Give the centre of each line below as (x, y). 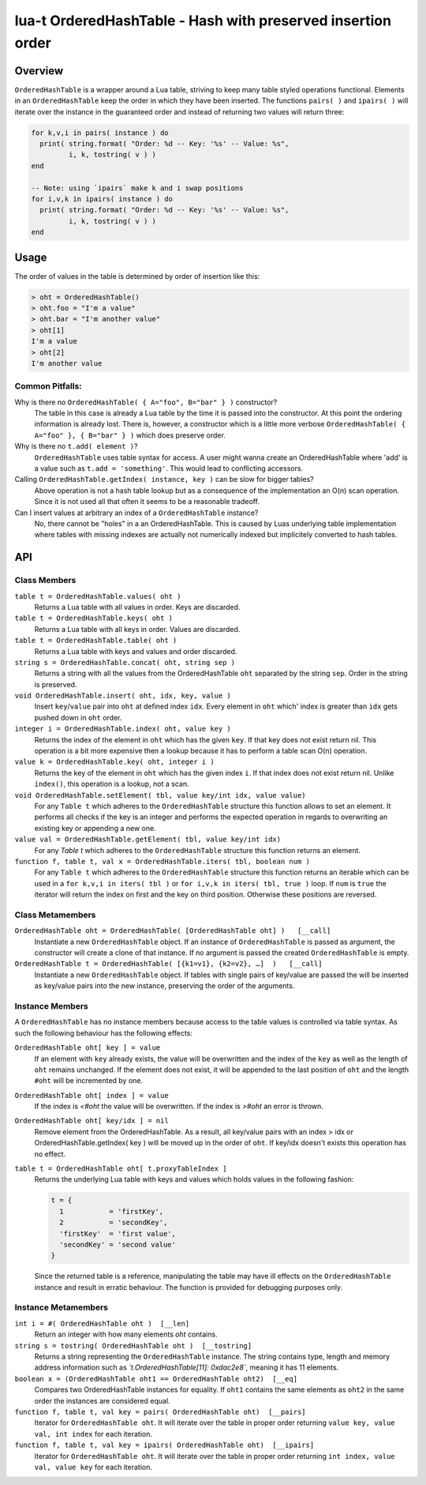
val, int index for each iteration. (93, 1434)
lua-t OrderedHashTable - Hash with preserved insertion (203, 21)
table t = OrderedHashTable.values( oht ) (98, 596)
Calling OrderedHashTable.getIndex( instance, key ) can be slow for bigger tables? (164, 479)
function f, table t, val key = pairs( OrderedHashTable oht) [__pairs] (161, 1412)
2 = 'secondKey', (114, 1223)
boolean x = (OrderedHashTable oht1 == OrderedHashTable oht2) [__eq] (156, 1379)
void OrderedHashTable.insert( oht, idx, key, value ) (123, 696)
